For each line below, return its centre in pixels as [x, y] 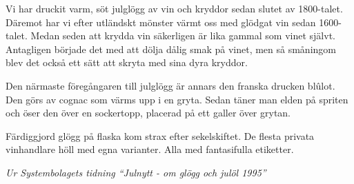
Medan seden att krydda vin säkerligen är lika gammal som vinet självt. [183, 35]
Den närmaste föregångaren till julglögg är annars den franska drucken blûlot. [170, 85]
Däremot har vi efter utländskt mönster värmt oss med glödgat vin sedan [161, 22]
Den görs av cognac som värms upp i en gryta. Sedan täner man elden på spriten [177, 99]
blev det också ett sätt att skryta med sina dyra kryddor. [127, 62]
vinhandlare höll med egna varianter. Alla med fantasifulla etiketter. [150, 149]
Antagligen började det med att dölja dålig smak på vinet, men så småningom [171, 49]
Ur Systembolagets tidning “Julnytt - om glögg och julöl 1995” [136, 172]
